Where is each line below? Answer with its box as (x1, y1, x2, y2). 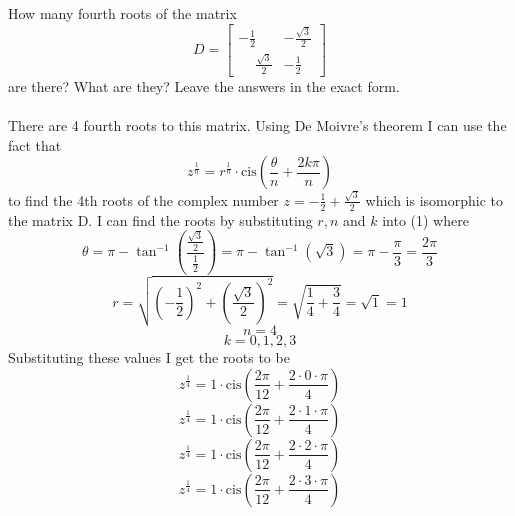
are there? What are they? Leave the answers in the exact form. (8, 75, 400, 96)
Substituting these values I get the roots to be (8, 347, 290, 368)
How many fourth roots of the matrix (8, 3, 237, 23)
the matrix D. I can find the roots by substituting (8, 209, 313, 230)
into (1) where (382, 209, 469, 230)
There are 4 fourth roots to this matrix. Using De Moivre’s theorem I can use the (8, 114, 507, 135)
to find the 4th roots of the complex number (8, 189, 279, 210)
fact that (8, 134, 62, 155)
